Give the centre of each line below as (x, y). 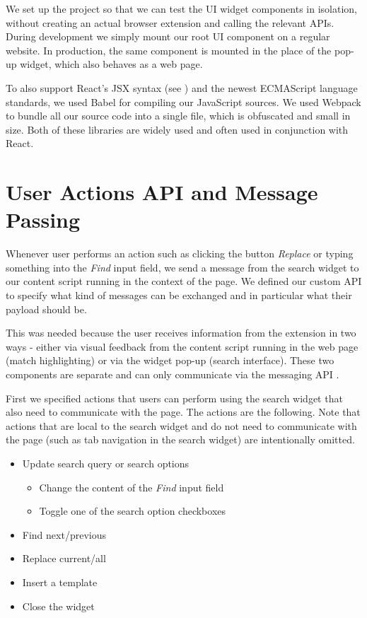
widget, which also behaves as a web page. (111, 64)
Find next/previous (64, 534)
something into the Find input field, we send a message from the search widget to (182, 267)
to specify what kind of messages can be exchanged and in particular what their (179, 295)
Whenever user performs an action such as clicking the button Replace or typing (180, 253)
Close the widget (58, 606)
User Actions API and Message (162, 192)
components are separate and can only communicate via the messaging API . (173, 374)
